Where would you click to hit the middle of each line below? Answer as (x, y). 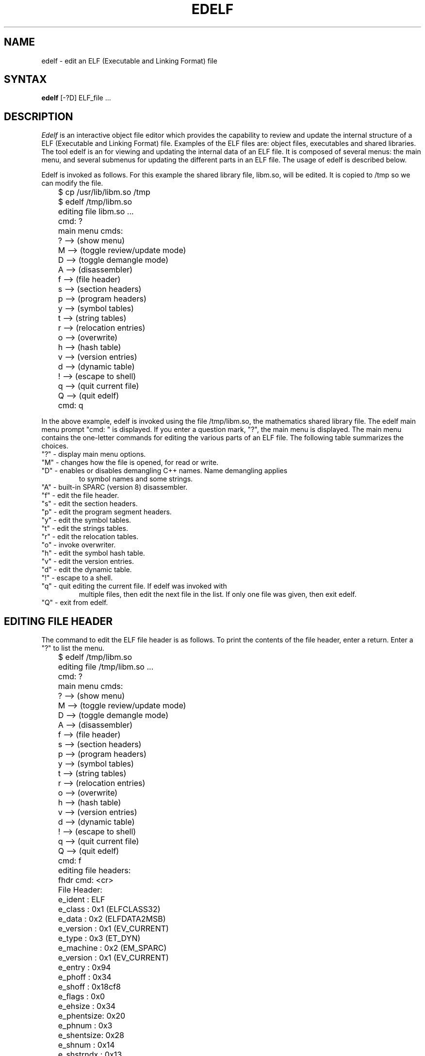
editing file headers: (94, 871)
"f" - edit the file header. (80, 496)
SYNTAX (25, 80)
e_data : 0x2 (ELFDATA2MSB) (112, 919)
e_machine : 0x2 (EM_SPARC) (112, 948)
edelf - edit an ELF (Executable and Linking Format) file (129, 61)
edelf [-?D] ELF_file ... (76, 98)
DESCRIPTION (39, 116)
